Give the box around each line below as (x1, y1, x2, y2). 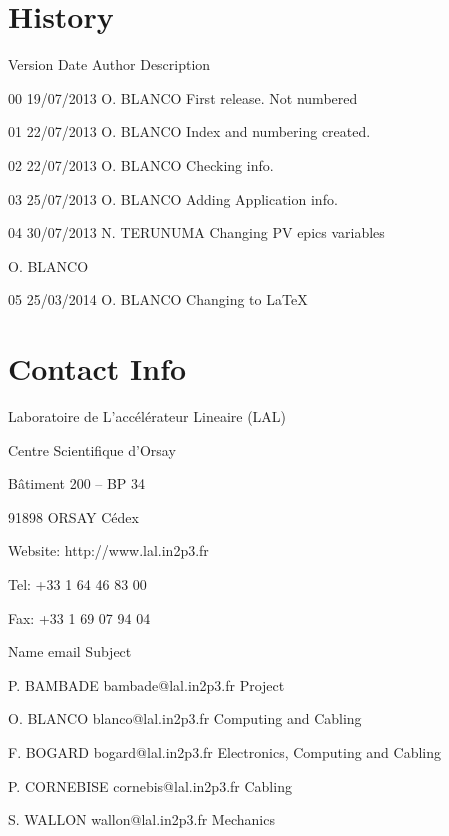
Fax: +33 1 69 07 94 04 (8, 607, 151, 628)
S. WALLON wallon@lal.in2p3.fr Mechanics (8, 809, 275, 830)
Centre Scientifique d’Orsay (8, 439, 176, 460)
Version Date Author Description (8, 54, 211, 75)
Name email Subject (8, 641, 132, 662)
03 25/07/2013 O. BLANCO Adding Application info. (8, 188, 338, 209)
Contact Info (8, 348, 187, 389)
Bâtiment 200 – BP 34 (8, 473, 146, 494)
